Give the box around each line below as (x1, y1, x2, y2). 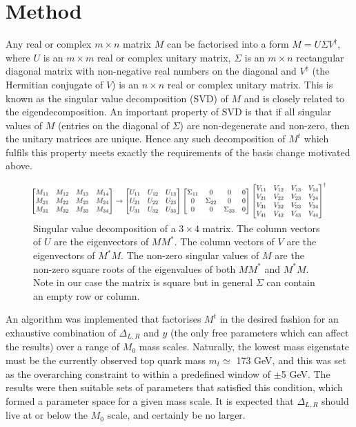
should (322, 393, 349, 408)
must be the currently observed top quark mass (6, 353, 206, 368)
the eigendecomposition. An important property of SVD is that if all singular (6, 104, 332, 119)
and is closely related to (244, 91, 345, 105)
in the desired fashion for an (219, 312, 339, 326)
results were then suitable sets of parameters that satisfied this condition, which (6, 380, 343, 395)
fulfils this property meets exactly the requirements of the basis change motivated (6, 144, 350, 159)
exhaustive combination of (6, 325, 116, 339)
